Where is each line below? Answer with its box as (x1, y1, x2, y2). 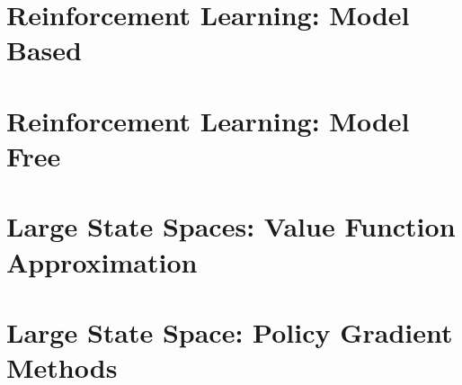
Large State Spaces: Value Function (6, 208, 456, 245)
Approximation (6, 243, 198, 280)
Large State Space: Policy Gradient (6, 313, 453, 350)
